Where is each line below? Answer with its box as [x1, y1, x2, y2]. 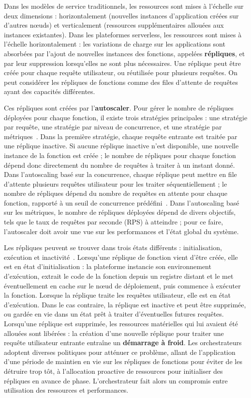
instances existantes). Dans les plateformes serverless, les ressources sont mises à [4, 29, 242, 39]
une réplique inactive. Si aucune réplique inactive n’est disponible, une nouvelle [4, 141, 239, 151]
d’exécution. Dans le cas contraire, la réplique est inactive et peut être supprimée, [4, 299, 246, 309]
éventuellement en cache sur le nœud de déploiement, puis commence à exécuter [4, 280, 241, 290]
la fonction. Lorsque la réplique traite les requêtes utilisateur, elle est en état [4, 290, 231, 300]
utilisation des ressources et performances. [4, 385, 129, 395]
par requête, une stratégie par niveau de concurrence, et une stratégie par [4, 122, 222, 132]
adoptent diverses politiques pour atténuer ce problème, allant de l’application [4, 347, 236, 357]
